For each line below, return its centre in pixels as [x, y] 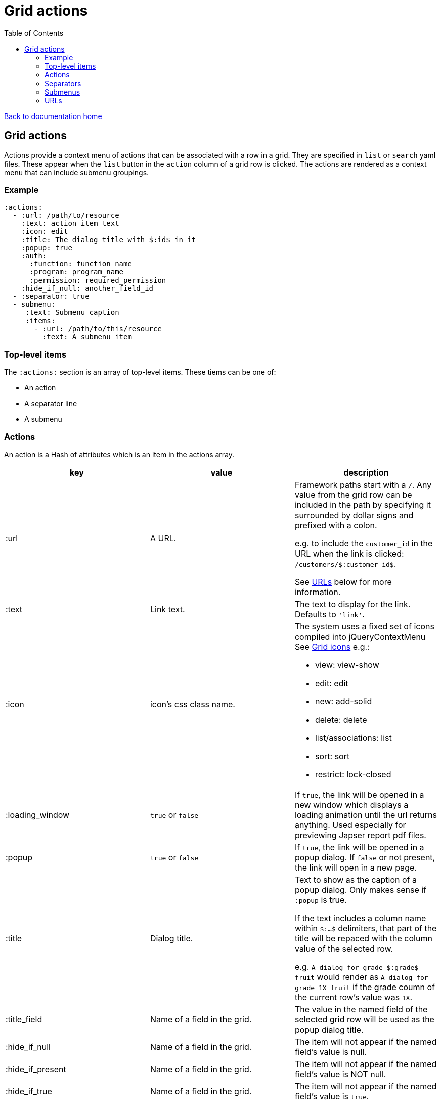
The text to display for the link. [352, 604]
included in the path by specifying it [363, 505]
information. [318, 592]
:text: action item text [70, 224]
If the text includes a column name [360, 918]
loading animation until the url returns [366, 815]
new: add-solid [343, 701]
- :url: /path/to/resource [66, 215]
